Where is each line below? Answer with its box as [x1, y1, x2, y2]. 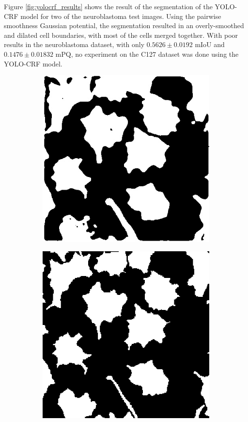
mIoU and [195, 39, 225, 49]
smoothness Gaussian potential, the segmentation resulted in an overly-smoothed [4, 20, 244, 31]
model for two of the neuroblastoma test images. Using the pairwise [20, 11, 221, 21]
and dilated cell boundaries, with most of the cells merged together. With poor [4, 30, 238, 40]
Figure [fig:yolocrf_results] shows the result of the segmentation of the [4, 1, 213, 11]
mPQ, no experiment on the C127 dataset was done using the [55, 49, 239, 59]
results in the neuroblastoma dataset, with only [4, 39, 145, 49]
